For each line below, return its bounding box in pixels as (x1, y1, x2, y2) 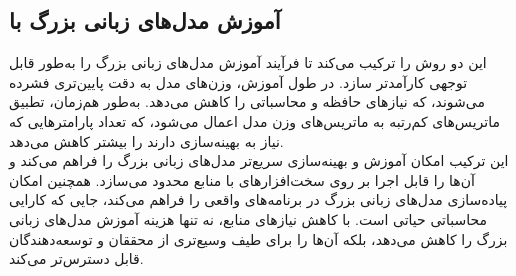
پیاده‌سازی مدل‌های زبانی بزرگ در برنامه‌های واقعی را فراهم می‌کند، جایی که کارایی (9, 189, 508, 210)
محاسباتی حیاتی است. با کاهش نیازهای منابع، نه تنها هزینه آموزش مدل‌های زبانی (9, 208, 487, 229)
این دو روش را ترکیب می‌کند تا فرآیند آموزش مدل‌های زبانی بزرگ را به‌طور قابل (9, 52, 487, 73)
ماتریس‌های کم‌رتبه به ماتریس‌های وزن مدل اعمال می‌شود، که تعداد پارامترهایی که (9, 110, 500, 131)
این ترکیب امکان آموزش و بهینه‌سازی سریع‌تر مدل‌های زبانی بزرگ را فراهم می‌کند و (9, 150, 509, 171)
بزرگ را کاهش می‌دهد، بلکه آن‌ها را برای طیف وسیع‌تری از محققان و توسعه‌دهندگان (9, 228, 508, 249)
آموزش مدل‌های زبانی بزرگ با (9, 5, 281, 36)
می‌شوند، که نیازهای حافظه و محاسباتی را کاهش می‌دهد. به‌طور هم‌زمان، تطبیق (9, 91, 485, 112)
